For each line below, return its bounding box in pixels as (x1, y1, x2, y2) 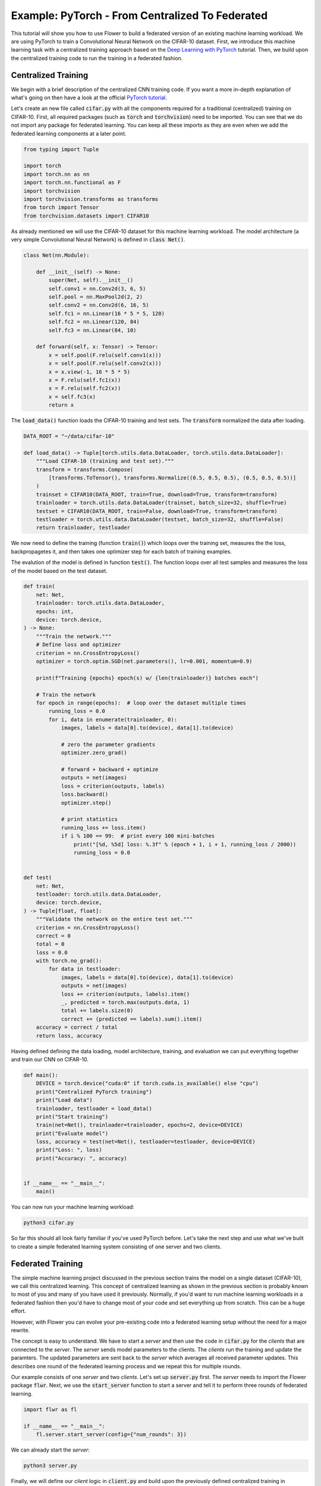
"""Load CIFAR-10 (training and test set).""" (36, 458, 175, 465)
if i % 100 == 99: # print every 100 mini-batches (61, 833, 215, 839)
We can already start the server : (11, 1446, 90, 1453)
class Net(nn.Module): (23, 252, 90, 259)
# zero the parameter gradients (61, 741, 156, 748)
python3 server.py (23, 1462, 77, 1469)
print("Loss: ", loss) (36, 1147, 102, 1153)
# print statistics (61, 816, 118, 823)
